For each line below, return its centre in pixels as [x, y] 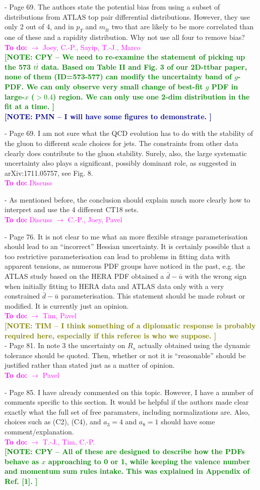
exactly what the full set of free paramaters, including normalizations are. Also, [127, 411]
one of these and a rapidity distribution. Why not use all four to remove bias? [125, 37]
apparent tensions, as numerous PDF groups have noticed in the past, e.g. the [125, 266]
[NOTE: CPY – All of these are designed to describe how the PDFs [125, 451]
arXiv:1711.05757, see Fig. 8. [49, 173]
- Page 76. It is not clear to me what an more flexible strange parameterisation [126, 236]
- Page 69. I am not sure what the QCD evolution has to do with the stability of [129, 133]
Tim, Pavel [59, 315]
